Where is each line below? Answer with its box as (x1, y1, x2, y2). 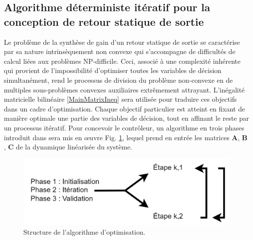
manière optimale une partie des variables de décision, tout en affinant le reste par (4, 113, 249, 123)
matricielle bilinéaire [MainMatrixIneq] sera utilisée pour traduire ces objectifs (4, 94, 237, 104)
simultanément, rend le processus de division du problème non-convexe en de (4, 74, 233, 85)
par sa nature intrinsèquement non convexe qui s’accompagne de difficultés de (4, 46, 235, 56)
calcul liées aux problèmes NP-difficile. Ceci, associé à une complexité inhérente (4, 55, 241, 66)
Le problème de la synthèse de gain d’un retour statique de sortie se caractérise (4, 37, 240, 47)
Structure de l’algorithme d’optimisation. (23, 226, 145, 237)
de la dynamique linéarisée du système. (16, 142, 132, 152)
